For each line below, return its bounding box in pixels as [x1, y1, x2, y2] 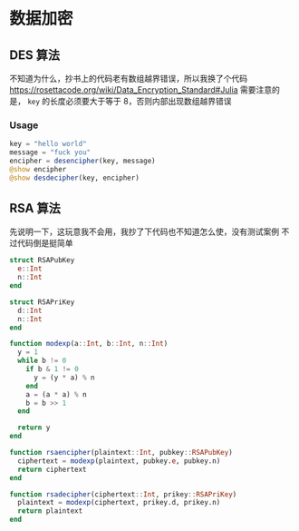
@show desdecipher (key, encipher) [9, 173, 140, 182]
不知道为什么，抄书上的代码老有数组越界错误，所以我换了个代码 [9, 74, 247, 84]
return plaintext [17, 506, 83, 516]
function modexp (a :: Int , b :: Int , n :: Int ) [9, 339, 169, 349]
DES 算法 [9, 47, 61, 63]
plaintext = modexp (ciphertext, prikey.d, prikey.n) [17, 498, 221, 507]
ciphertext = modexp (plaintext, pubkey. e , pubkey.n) [17, 456, 221, 466]
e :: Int [17, 264, 43, 273]
